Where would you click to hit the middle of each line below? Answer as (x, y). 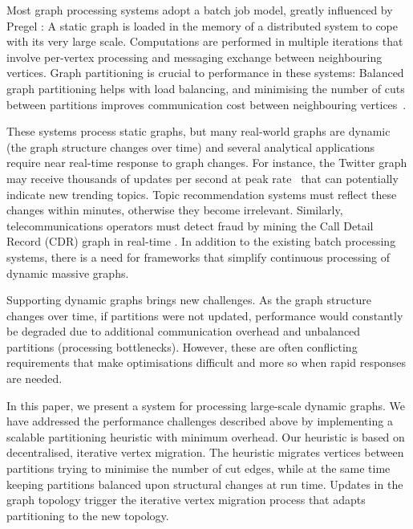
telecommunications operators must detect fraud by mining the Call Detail (190, 225)
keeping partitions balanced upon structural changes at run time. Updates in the (205, 484)
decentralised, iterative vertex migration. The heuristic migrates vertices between (205, 452)
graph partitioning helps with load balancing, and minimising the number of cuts (206, 88)
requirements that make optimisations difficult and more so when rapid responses (206, 362)
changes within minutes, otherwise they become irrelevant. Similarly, (175, 210)
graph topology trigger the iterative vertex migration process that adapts (186, 500)
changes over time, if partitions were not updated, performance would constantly (205, 315)
